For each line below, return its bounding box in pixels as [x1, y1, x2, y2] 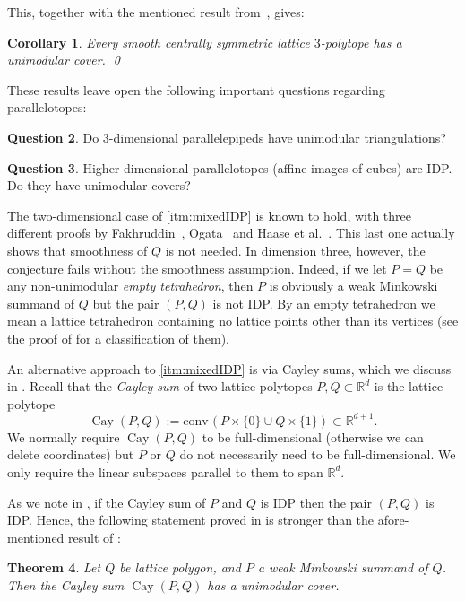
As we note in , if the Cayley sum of [7, 492, 206, 511]
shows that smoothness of [7, 240, 148, 259]
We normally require [7, 427, 120, 446]
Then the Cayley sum [7, 575, 125, 594]
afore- [377, 510, 409, 529]
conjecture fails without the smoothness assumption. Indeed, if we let [7, 258, 387, 277]
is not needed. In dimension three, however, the [165, 240, 426, 259]
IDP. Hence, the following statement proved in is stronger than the [7, 510, 375, 529]
